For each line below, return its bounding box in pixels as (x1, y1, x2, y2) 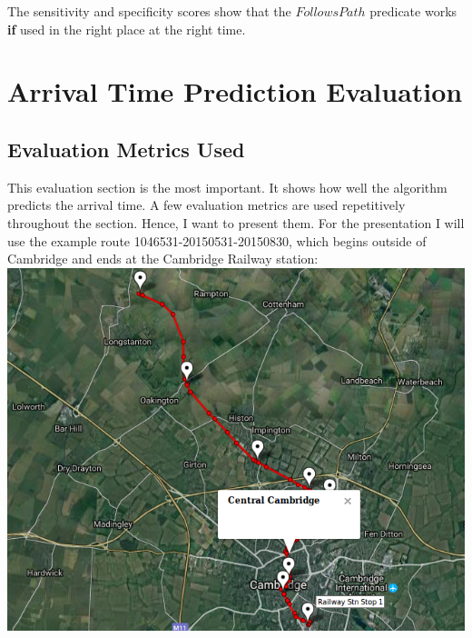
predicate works (369, 2, 457, 20)
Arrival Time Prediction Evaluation (7, 73, 463, 110)
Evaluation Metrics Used (7, 135, 245, 163)
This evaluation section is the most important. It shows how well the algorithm (7, 177, 447, 196)
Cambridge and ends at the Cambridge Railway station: (7, 249, 319, 268)
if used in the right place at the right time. (7, 19, 246, 38)
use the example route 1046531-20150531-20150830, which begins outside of (7, 231, 427, 250)
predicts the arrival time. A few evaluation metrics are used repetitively (7, 195, 406, 214)
